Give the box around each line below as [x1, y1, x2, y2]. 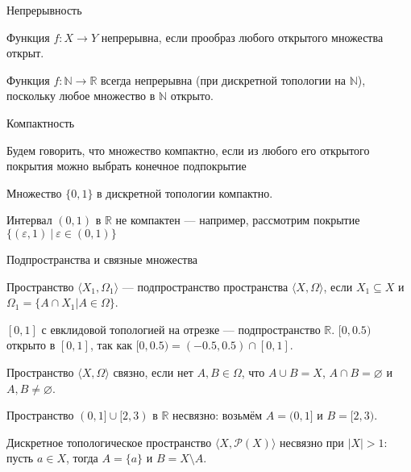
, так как [89, 336, 133, 353]
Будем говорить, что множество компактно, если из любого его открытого [6, 141, 370, 158]
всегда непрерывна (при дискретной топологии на [101, 71, 347, 88]
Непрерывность [6, 2, 82, 18]
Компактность [6, 114, 75, 131]
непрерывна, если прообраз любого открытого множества [101, 28, 384, 45]
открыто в [6, 336, 56, 353]
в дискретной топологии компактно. [97, 184, 273, 201]
